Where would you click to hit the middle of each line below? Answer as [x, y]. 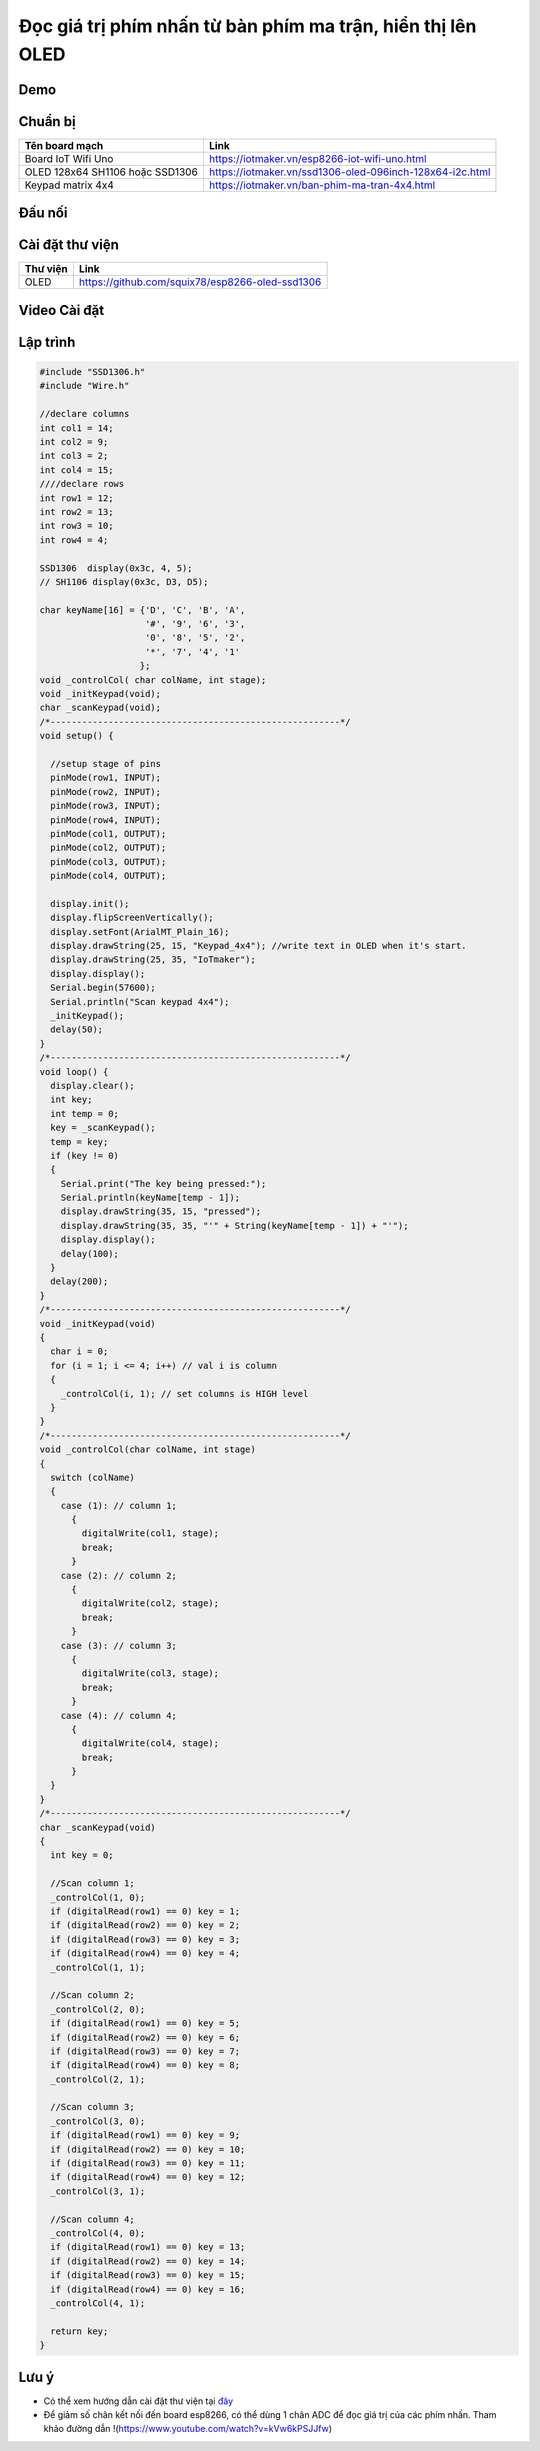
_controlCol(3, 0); [98, 2121]
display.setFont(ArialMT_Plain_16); [140, 931]
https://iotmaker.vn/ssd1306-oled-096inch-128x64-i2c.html [349, 172]
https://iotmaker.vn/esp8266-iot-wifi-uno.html [317, 158]
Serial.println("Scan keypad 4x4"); [140, 1001]
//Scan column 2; [92, 1995]
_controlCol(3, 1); [98, 2191]
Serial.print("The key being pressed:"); [163, 1183]
